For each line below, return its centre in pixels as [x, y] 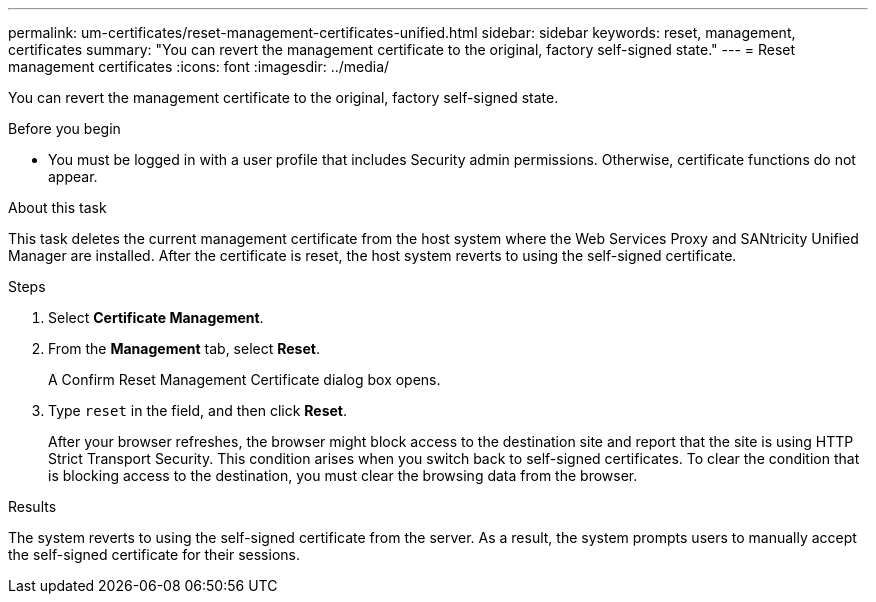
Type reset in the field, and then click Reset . [198, 410]
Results [32, 506]
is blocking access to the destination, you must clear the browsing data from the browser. [343, 475]
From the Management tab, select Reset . [184, 348]
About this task [57, 207]
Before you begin [64, 128]
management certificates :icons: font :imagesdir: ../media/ [199, 66]
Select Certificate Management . [156, 317]
